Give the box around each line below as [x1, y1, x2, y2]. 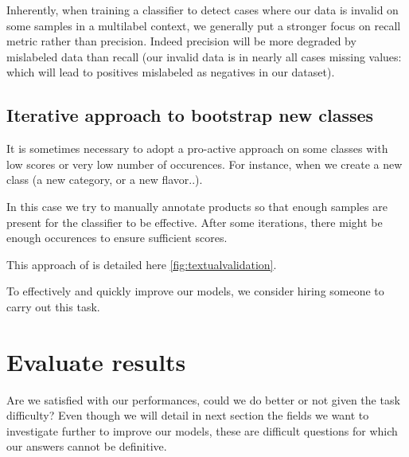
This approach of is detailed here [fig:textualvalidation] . [6, 256, 277, 272]
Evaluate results [6, 345, 186, 377]
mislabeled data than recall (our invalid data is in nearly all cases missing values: [6, 48, 402, 64]
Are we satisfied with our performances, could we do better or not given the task [6, 391, 400, 408]
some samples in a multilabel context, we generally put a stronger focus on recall [6, 17, 401, 33]
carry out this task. [6, 298, 100, 314]
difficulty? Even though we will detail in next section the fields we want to [6, 407, 369, 424]
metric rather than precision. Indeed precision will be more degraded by [6, 33, 356, 49]
